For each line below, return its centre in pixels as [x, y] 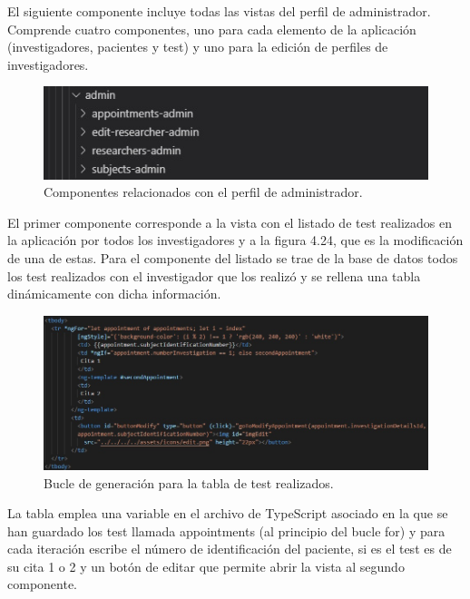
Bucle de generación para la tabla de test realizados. [189, 482]
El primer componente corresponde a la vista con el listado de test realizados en [230, 222]
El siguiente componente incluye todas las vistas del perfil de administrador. [219, 11]
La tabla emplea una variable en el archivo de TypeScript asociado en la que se [228, 513]
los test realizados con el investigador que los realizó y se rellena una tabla [214, 275]
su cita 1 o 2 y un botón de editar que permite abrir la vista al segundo [206, 566]
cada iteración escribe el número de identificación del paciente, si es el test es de [230, 549]
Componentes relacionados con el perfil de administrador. [203, 192]
